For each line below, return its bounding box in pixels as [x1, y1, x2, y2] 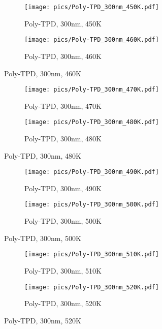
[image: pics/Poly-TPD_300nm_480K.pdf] [24, 118, 159, 126]
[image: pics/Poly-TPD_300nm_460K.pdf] [24, 36, 159, 44]
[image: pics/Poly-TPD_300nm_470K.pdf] [24, 86, 159, 94]
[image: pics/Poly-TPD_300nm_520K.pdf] [24, 283, 159, 291]
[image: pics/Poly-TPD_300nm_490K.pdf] [24, 168, 159, 176]
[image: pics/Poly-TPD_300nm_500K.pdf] [24, 201, 159, 208]
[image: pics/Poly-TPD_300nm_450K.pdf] [24, 4, 159, 11]
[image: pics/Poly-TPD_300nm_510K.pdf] [24, 251, 159, 258]
